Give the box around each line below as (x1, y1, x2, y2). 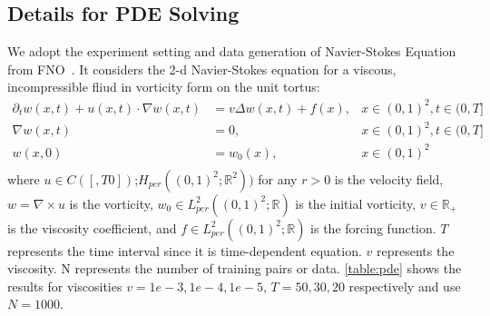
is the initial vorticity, (295, 193, 416, 212)
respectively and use (348, 276, 461, 295)
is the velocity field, (334, 169, 444, 188)
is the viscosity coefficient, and (7, 218, 177, 237)
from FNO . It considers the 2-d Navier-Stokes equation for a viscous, (7, 59, 397, 78)
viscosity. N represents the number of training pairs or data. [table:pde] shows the (7, 259, 462, 278)
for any (258, 169, 298, 188)
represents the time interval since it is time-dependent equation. (7, 241, 362, 260)
